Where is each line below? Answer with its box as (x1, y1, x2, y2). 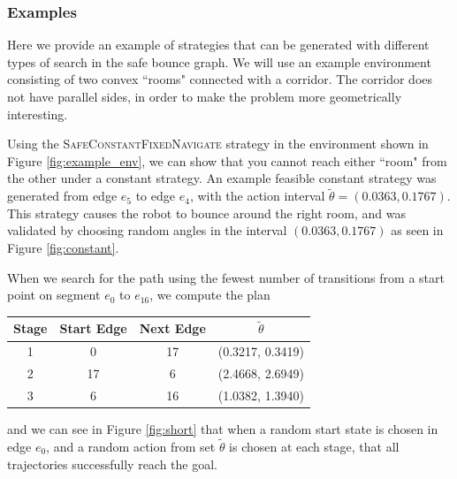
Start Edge (59, 319, 127, 338)
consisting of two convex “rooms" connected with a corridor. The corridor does (7, 70, 433, 88)
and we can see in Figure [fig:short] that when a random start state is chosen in (7, 420, 438, 438)
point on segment (7, 285, 101, 304)
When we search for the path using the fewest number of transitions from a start (7, 268, 445, 286)
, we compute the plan (149, 285, 270, 304)
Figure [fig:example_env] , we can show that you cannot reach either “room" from (7, 151, 447, 170)
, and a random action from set (46, 437, 216, 455)
